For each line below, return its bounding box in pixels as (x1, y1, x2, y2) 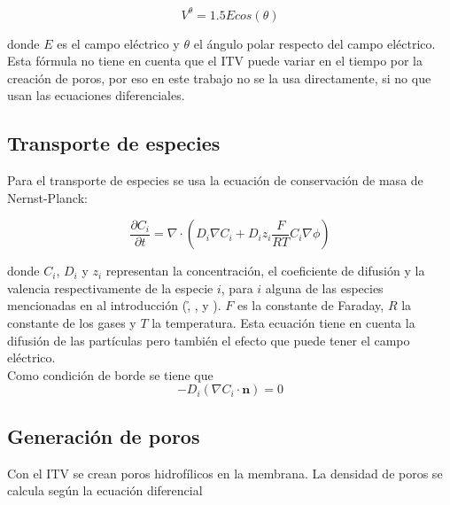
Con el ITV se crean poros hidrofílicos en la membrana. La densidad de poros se (7, 463, 443, 482)
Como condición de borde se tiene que (7, 365, 213, 384)
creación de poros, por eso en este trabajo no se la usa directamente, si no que (7, 68, 431, 87)
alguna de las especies (265, 278, 384, 297)
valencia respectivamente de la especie (7, 278, 213, 297)
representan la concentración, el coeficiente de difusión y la (105, 261, 425, 280)
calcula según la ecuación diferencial (7, 481, 203, 500)
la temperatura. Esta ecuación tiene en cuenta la (151, 314, 415, 332)
